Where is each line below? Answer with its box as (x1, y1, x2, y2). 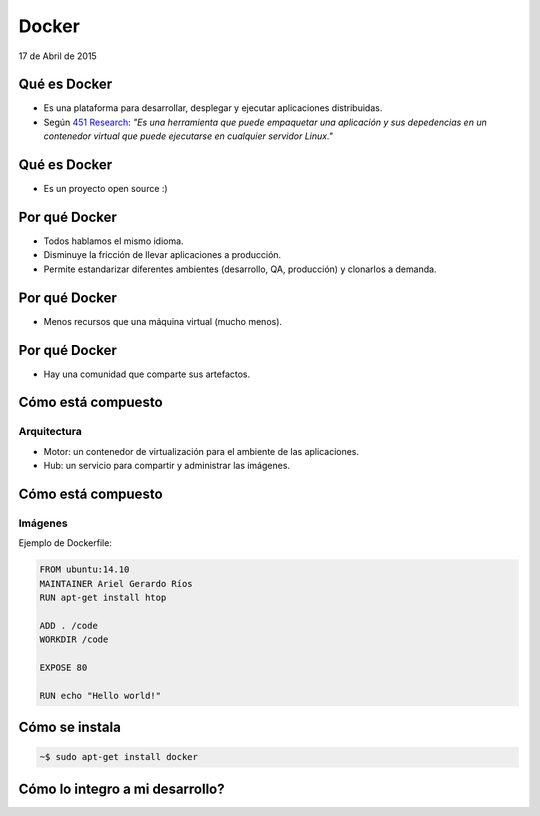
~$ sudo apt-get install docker (39, 751, 199, 763)
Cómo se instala (18, 719, 122, 736)
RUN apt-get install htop (39, 592, 167, 604)
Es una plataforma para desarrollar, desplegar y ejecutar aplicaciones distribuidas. (43, 102, 383, 114)
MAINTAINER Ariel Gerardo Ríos (39, 578, 194, 589)
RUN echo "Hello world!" (39, 690, 162, 701)
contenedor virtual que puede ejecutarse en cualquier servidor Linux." (43, 130, 334, 142)
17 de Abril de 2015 (18, 50, 97, 62)
